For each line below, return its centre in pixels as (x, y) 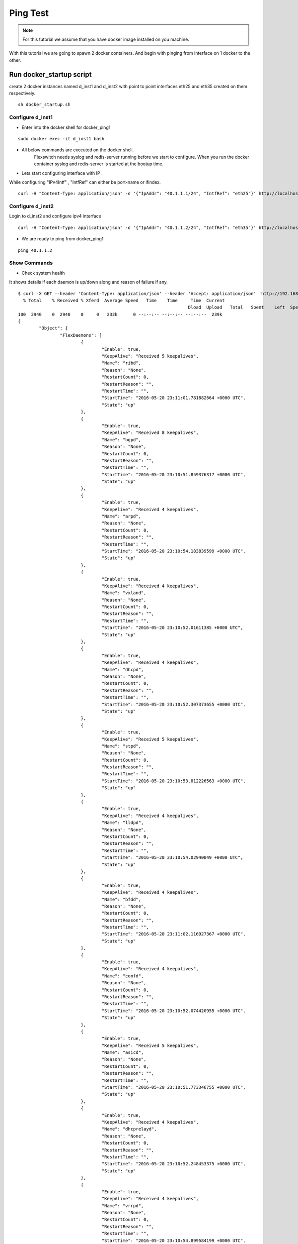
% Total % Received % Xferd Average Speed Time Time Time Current (124, 300)
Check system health (43, 273)
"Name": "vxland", (124, 593)
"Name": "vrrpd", (123, 1206)
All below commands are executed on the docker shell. (78, 150)
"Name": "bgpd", (121, 440)
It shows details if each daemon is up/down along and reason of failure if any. (89, 282)
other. (15, 60)
